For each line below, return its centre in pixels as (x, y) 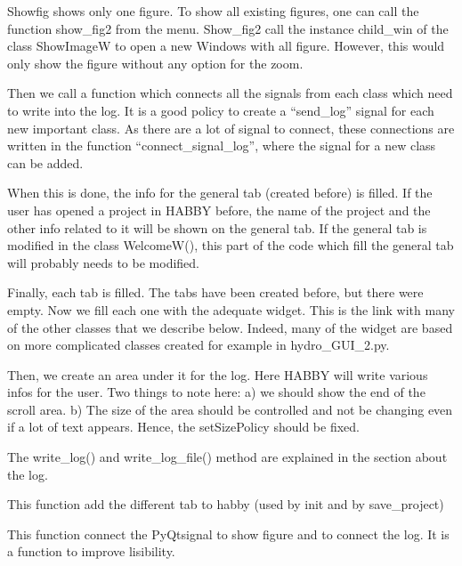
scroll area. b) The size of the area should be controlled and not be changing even (230, 409)
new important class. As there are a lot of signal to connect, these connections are (231, 128)
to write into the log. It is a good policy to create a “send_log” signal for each (221, 110)
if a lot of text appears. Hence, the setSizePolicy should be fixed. (183, 427)
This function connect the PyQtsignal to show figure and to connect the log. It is (228, 534)
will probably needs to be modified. (103, 262)
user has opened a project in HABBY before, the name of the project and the (219, 210)
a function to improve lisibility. (91, 551)
